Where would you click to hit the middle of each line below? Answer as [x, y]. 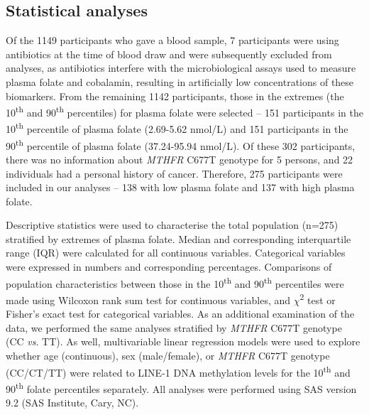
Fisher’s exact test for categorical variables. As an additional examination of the [180, 314]
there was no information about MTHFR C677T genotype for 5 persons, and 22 [180, 159]
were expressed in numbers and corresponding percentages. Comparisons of [169, 267]
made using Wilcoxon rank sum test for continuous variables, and [148, 300]
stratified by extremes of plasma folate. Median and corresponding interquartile [178, 238]
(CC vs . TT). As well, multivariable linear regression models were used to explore [183, 341]
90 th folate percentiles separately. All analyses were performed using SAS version [181, 387]
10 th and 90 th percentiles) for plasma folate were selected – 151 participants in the [184, 111]
